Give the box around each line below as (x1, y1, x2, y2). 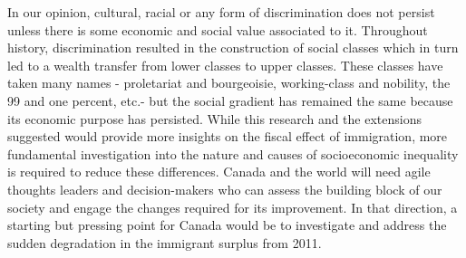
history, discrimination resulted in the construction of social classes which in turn (7, 38, 459, 57)
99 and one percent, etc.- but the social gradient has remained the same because (7, 91, 453, 110)
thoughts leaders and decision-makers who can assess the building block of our (7, 179, 442, 198)
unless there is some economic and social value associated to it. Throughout (7, 20, 428, 39)
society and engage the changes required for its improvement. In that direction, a (7, 197, 458, 216)
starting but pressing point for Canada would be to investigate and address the (7, 215, 447, 234)
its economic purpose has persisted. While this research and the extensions (7, 109, 422, 128)
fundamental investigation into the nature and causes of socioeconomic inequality (7, 144, 459, 163)
